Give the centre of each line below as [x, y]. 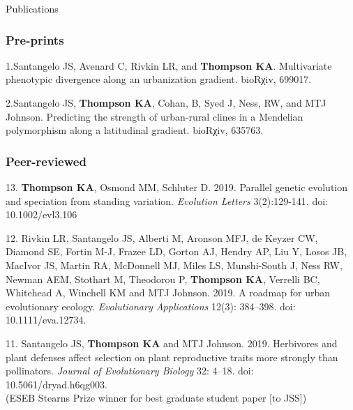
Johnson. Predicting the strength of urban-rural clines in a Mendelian [155, 116]
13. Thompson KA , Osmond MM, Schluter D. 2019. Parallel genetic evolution [177, 187]
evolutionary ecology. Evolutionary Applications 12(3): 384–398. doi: [151, 306]
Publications [32, 8]
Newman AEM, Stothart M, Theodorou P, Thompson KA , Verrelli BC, [163, 279]
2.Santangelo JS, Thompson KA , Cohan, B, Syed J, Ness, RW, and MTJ [166, 102]
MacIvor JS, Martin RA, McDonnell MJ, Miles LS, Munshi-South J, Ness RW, [174, 265]
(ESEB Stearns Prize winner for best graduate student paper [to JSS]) [156, 398]
